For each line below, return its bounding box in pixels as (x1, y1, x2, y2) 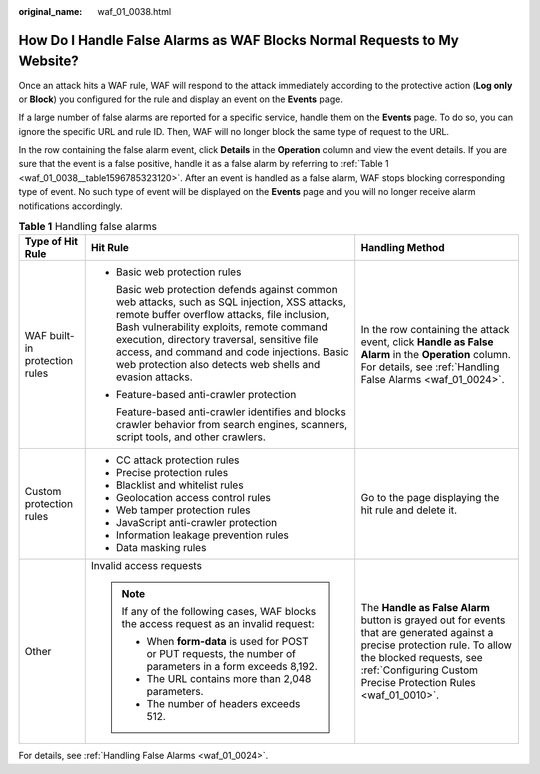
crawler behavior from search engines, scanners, (115, 418, 348, 432)
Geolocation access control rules (115, 491, 272, 505)
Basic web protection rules (115, 265, 242, 279)
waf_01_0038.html (97, 6, 172, 17)
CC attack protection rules (115, 453, 240, 467)
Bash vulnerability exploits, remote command (115, 320, 329, 334)
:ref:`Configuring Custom (360, 663, 479, 677)
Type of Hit (24, 235, 79, 249)
